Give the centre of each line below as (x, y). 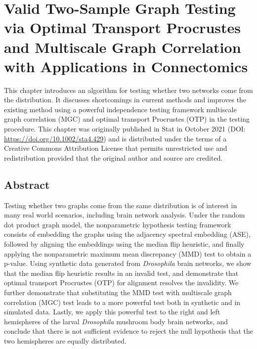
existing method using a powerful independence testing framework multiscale (120, 109)
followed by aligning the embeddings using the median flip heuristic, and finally (124, 244)
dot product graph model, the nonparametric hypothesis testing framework (118, 224)
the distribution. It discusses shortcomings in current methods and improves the (125, 100)
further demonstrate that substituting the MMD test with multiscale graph (118, 292)
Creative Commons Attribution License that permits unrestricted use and (116, 148)
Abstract (27, 184)
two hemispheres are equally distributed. (65, 340)
